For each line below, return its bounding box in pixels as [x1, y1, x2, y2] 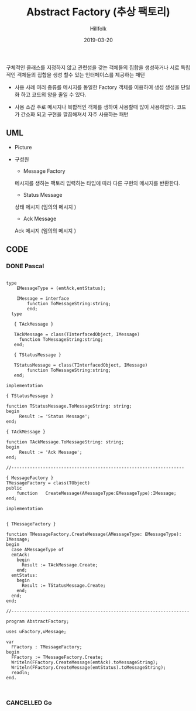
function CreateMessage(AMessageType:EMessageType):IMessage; [16, 490, 177, 497]
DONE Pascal [6, 262, 44, 270]
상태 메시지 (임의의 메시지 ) [14, 203, 77, 210]
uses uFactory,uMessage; [6, 629, 67, 635]
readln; [11, 670, 30, 676]
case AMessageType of [11, 547, 64, 553]
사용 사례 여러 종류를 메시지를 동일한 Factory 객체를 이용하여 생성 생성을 [14, 83, 180, 91]
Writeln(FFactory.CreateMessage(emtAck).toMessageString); [11, 659, 159, 665]
